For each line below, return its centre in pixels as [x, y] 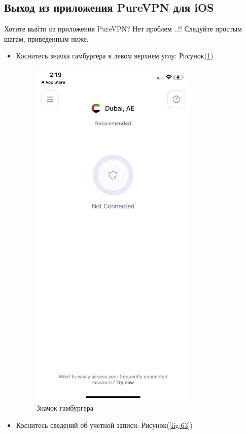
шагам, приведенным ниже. [46, 38]
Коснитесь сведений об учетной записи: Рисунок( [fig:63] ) [104, 425]
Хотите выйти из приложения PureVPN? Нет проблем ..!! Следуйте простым [123, 29]
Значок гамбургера [65, 408]
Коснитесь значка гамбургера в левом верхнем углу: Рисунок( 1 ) [115, 56]
